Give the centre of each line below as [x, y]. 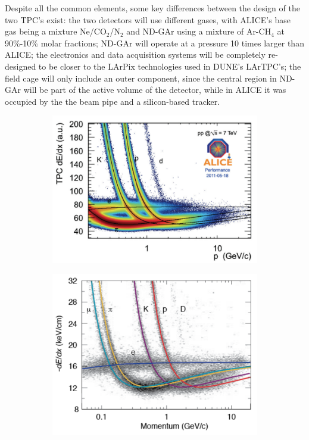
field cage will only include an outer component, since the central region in [141, 78]
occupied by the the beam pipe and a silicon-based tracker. [113, 101]
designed [21, 66]
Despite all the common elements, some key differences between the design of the [152, 8]
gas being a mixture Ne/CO [56, 31]
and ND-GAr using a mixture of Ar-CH [199, 31]
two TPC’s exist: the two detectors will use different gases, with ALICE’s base [148, 19]
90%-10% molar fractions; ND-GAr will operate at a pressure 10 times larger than [154, 43]
